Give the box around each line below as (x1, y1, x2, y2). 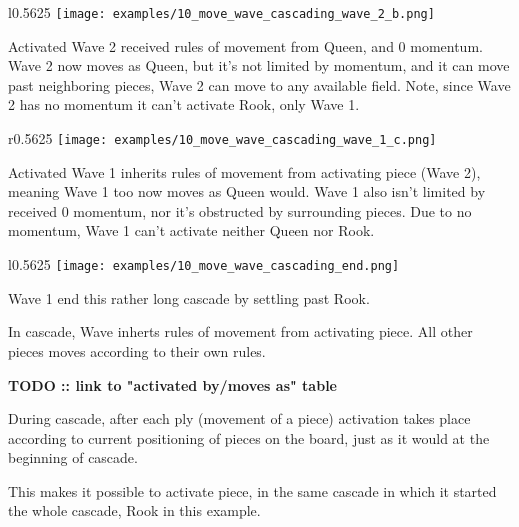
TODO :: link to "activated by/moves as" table (8, 374, 337, 395)
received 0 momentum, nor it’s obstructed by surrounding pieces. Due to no (8, 200, 472, 221)
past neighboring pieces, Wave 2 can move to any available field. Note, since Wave (8, 74, 511, 95)
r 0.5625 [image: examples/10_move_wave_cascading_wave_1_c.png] (8, 128, 437, 149)
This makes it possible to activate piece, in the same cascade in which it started (8, 480, 497, 501)
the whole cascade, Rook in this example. (8, 500, 261, 521)
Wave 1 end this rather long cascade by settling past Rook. (8, 287, 370, 308)
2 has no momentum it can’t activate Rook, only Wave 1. (8, 94, 360, 115)
